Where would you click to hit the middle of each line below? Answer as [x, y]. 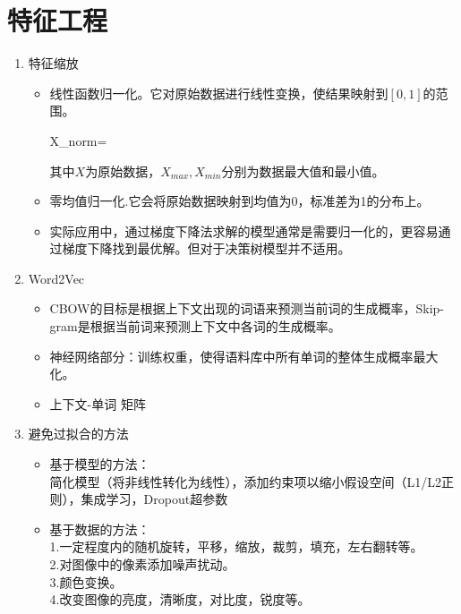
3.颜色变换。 [86, 581]
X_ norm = [78, 140]
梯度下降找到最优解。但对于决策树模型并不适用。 [206, 248]
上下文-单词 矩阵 [98, 403]
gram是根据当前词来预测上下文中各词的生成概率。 [195, 326]
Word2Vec [56, 278]
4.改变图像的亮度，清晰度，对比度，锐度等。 [180, 599]
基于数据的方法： [100, 529]
